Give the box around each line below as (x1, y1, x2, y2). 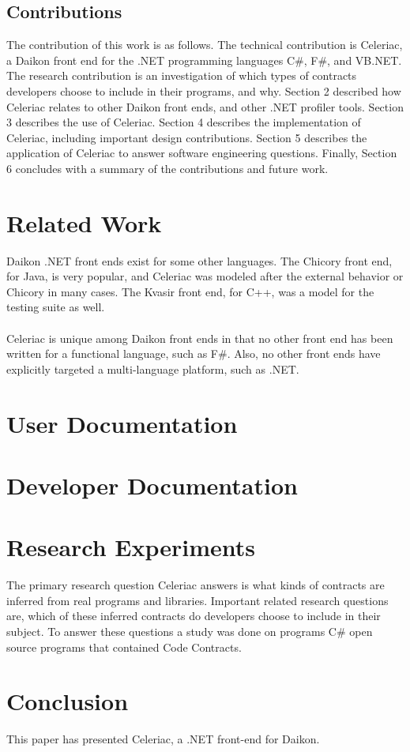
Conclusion (6, 685, 129, 717)
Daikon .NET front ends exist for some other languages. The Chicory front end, (6, 252, 393, 269)
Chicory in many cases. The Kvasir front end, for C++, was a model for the (6, 283, 374, 299)
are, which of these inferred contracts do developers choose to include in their (6, 607, 381, 624)
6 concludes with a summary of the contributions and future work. (6, 160, 329, 176)
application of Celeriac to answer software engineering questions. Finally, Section (6, 145, 397, 161)
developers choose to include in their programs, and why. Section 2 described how (6, 82, 401, 99)
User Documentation (6, 407, 238, 439)
